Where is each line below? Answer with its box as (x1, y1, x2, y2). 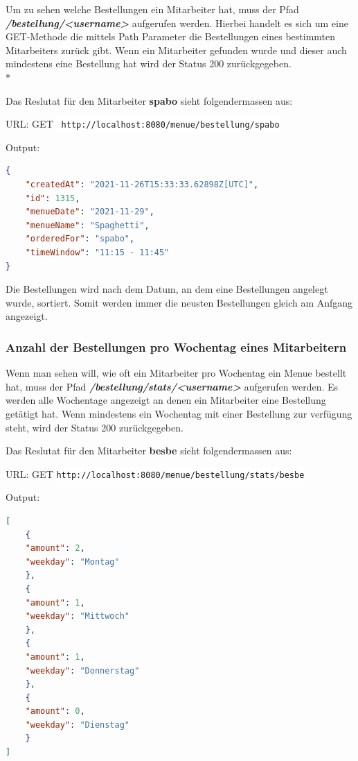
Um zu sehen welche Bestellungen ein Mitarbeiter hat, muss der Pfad (6, 2, 299, 16)
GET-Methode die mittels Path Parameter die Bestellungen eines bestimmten (6, 29, 336, 44)
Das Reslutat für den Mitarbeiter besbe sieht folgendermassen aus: (6, 443, 292, 458)
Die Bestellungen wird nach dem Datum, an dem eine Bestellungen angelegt (6, 282, 328, 296)
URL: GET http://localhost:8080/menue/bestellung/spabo (6, 117, 280, 131)
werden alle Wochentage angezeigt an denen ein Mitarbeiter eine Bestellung (6, 393, 326, 407)
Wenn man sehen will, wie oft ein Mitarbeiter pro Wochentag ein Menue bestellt (6, 366, 347, 380)
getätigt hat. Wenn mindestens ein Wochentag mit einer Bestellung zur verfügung (6, 406, 352, 420)
